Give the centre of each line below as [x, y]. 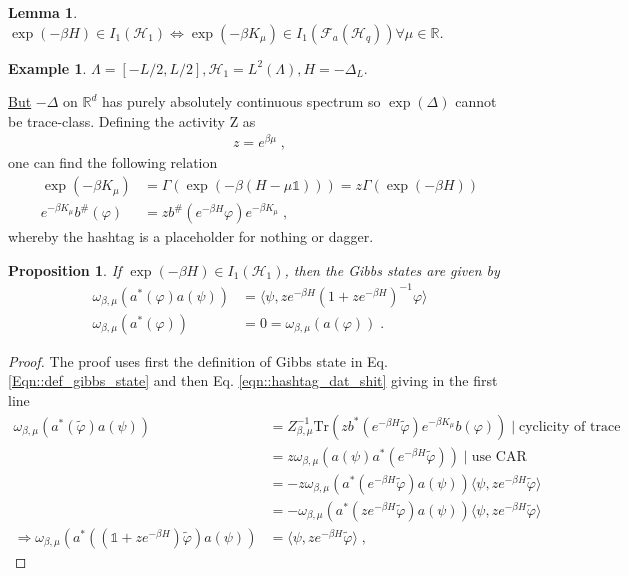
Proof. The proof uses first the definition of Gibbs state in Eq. [198, 360]
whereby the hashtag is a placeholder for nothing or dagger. [191, 236]
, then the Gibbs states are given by [392, 269]
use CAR [499, 456]
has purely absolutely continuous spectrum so [241, 101]
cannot [476, 101]
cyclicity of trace [569, 426]
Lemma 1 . [43, 12]
